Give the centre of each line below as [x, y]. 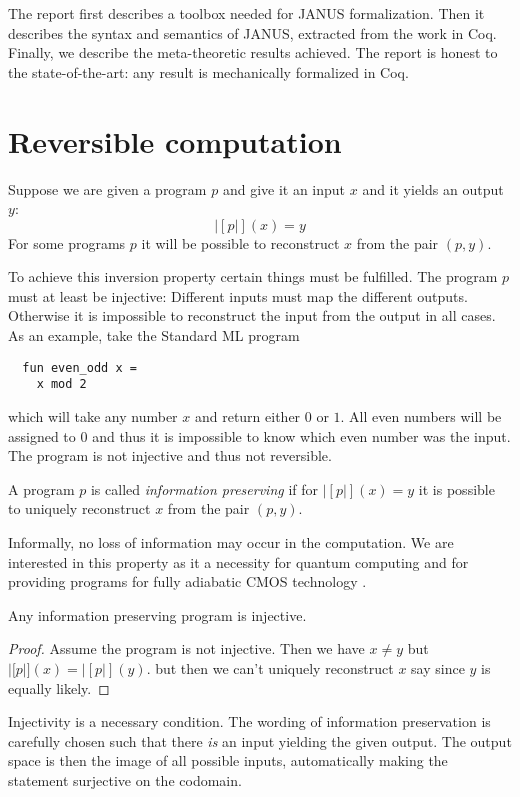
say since [438, 667]
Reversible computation [175, 140]
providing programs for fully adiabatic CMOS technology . [187, 581]
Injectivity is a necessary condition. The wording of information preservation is [249, 721]
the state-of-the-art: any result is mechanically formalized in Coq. [208, 71]
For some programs [67, 242]
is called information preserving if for [204, 488]
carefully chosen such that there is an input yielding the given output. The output [260, 740]
